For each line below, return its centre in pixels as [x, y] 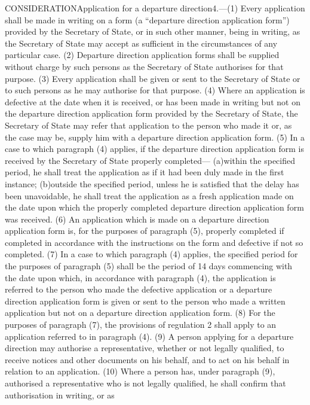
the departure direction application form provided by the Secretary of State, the [151, 113]
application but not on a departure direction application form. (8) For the [140, 313]
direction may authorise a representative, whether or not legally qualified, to [145, 348]
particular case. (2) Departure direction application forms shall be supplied [142, 55]
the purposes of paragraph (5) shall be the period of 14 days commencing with [149, 266]
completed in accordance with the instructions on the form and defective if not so [154, 242]
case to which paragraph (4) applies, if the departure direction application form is [155, 149]
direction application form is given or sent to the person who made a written [145, 301]
